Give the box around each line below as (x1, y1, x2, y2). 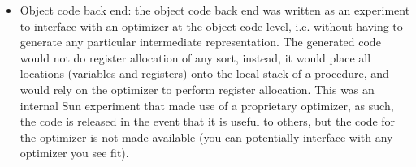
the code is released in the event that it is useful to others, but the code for (19, 113, 396, 130)
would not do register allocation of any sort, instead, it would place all (19, 49, 371, 66)
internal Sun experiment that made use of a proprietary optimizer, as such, (19, 96, 394, 113)
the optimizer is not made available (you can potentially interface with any (19, 128, 393, 145)
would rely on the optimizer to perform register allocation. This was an (19, 80, 375, 97)
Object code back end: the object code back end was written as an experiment (19, 2, 410, 18)
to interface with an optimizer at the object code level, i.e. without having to (19, 17, 403, 34)
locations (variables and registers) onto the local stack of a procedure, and (19, 65, 389, 82)
